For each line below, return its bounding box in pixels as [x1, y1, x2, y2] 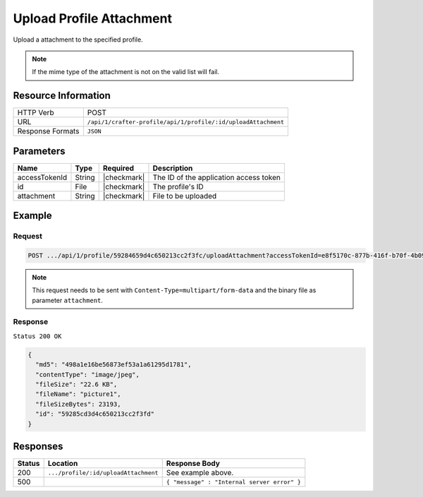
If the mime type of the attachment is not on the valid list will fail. [32, 68, 220, 76]
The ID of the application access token [152, 172, 281, 182]
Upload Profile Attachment [13, 11, 173, 26]
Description [152, 163, 193, 173]
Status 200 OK [13, 332, 62, 340]
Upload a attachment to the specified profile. [13, 35, 144, 44]
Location [47, 459, 78, 469]
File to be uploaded [152, 191, 217, 200]
